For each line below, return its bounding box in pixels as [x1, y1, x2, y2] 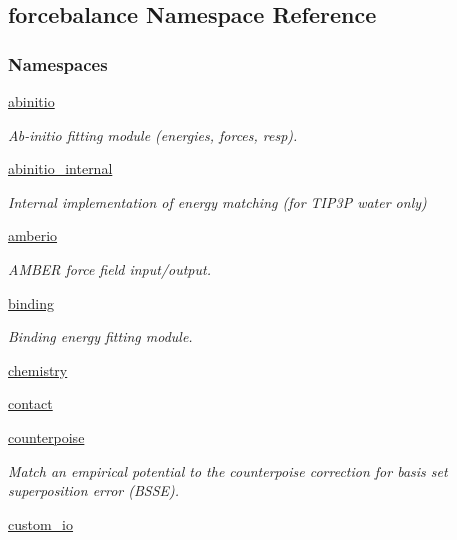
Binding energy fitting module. [8, 326, 193, 347]
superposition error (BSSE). [8, 480, 180, 501]
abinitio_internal [8, 158, 113, 179]
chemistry [8, 359, 68, 380]
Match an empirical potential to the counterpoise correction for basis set [8, 460, 448, 481]
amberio [8, 225, 58, 246]
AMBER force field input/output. [8, 258, 211, 279]
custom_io [8, 513, 74, 534]
